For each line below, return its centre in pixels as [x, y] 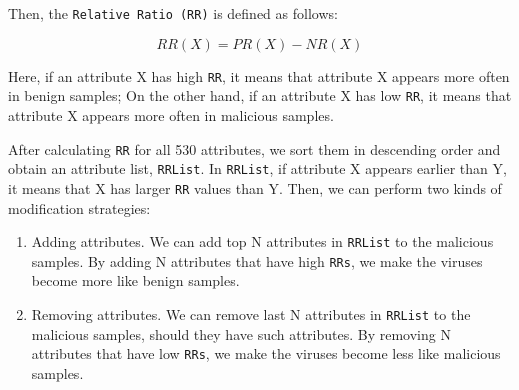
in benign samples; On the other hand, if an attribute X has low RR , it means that [260, 95]
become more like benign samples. [135, 280]
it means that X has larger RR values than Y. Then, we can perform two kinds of [255, 187]
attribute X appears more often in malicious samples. [171, 114]
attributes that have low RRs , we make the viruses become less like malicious [266, 353]
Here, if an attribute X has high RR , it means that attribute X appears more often [259, 75]
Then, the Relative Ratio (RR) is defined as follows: [173, 13]
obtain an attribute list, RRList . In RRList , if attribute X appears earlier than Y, [257, 168]
